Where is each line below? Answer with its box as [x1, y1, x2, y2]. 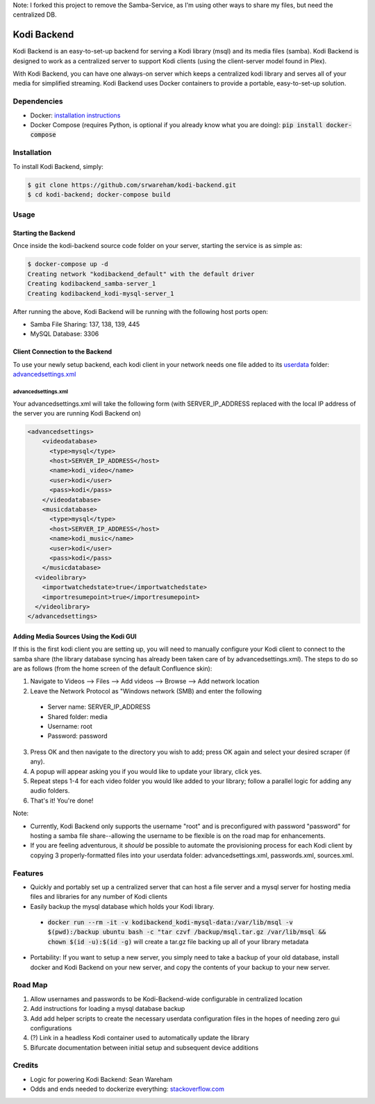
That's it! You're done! [30, 796, 94, 805]
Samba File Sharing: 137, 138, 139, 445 [30, 320, 140, 328]
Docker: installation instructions [30, 111, 121, 120]
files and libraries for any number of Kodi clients [30, 893, 168, 901]
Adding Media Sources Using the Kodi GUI [12, 632, 137, 641]
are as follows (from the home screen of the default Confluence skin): [12, 664, 212, 673]
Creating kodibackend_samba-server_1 [27, 280, 156, 288]
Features [12, 868, 44, 878]
